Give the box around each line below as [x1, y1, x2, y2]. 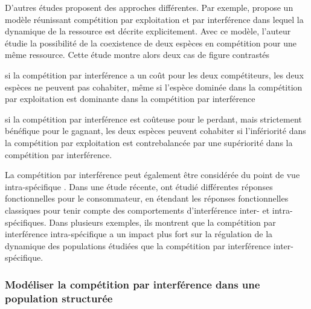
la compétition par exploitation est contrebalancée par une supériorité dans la [5, 136, 293, 148]
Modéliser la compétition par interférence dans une [5, 276, 260, 291]
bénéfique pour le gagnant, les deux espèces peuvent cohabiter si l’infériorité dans [5, 124, 306, 137]
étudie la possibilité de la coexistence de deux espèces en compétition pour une [5, 36, 297, 49]
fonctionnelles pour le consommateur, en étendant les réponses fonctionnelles [5, 192, 289, 205]
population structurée [5, 290, 113, 305]
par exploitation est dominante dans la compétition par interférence [5, 92, 255, 105]
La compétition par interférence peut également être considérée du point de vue [5, 168, 300, 181]
